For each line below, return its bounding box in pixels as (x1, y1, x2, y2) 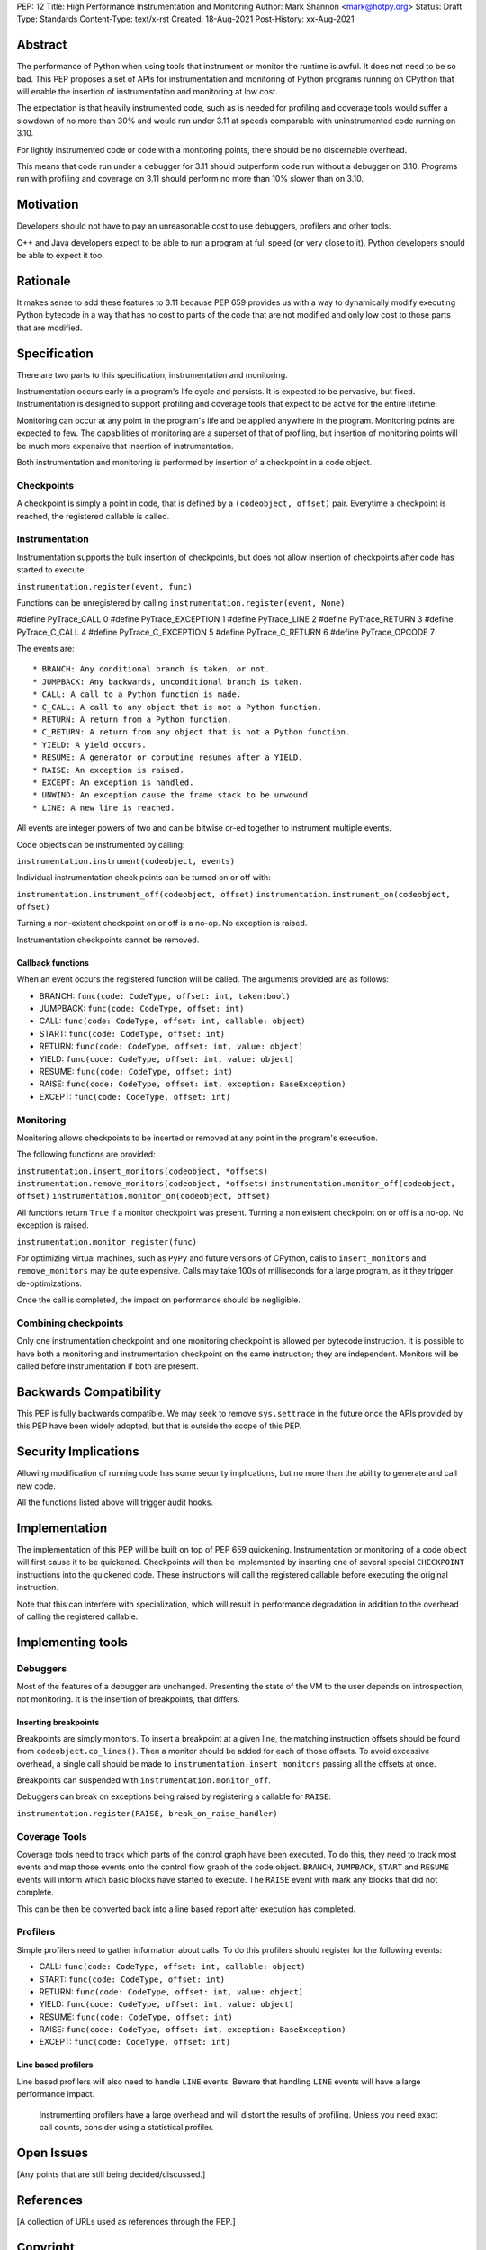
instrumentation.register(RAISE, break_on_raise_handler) (16, 1808, 278, 1818)
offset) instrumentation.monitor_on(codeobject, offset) (16, 1191, 271, 1201)
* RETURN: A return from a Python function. (32, 715, 233, 724)
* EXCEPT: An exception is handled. (32, 777, 194, 787)
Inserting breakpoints (16, 1716, 100, 1727)
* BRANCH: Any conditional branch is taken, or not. (32, 664, 270, 674)
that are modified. (16, 322, 83, 333)
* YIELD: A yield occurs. (32, 739, 148, 750)
